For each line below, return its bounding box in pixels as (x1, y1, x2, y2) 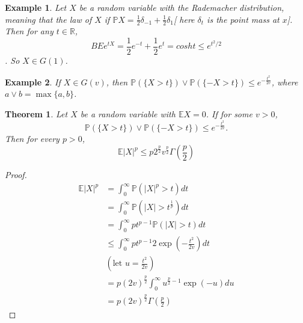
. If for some (206, 108, 252, 120)
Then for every (5, 132, 60, 144)
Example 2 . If (5, 75, 61, 88)
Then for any (5, 25, 54, 37)
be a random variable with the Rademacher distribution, (79, 1, 284, 13)
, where (271, 75, 298, 88)
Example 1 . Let (5, 1, 67, 13)
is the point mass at (207, 13, 280, 25)
